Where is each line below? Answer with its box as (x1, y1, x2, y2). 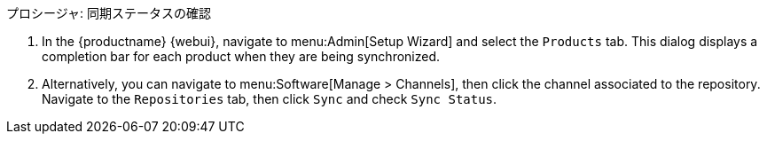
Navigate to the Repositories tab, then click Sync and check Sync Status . (42, 91, 497, 106)
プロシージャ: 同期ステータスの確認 (6, 5, 211, 20)
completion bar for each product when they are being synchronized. (42, 49, 441, 64)
